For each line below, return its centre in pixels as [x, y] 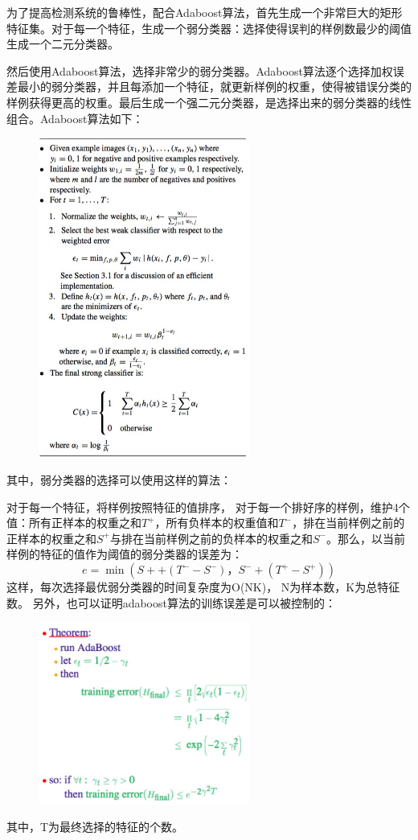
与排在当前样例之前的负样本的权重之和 [211, 538]
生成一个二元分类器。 [63, 44]
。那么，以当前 [366, 538]
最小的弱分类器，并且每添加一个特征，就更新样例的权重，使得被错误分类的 [214, 86]
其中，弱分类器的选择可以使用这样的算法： [119, 480]
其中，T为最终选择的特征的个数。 [95, 827]
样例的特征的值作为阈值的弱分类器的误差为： [125, 554]
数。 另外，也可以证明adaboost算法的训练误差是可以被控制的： [171, 602]
